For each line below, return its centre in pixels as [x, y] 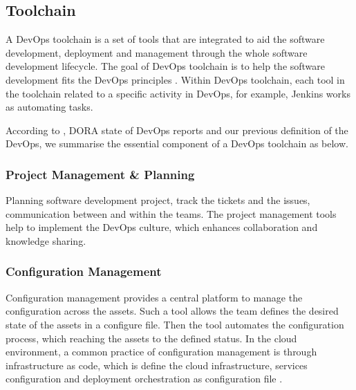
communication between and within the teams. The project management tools [171, 213]
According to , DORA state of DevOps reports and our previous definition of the [177, 130]
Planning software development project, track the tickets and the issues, [158, 200]
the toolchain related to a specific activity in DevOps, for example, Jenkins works [178, 93]
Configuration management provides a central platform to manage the [154, 297]
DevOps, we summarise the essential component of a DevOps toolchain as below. [177, 143]
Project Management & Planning [100, 174]
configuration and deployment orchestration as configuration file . [144, 379]
